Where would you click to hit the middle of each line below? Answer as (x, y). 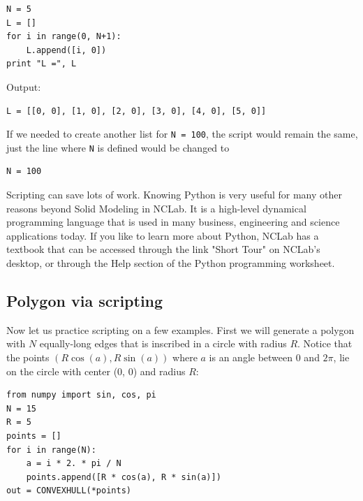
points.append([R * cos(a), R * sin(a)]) (124, 477)
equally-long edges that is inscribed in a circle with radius (163, 343)
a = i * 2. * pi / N (74, 464)
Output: (24, 86)
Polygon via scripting (85, 301)
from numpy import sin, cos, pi (81, 395)
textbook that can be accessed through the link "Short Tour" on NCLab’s (163, 249)
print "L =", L (42, 64)
